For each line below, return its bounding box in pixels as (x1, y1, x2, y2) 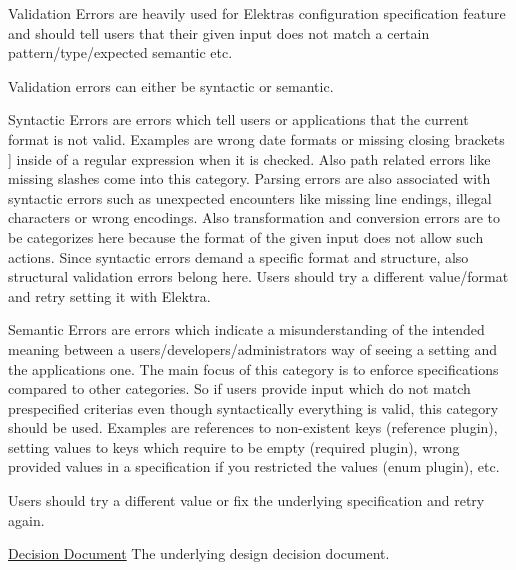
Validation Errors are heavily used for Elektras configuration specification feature (8, 3, 506, 23)
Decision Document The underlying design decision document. (8, 543, 390, 564)
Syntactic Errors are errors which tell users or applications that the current (8, 109, 469, 130)
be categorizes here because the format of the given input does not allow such (8, 226, 484, 247)
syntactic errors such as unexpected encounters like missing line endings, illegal (8, 187, 492, 208)
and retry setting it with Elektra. (8, 285, 211, 306)
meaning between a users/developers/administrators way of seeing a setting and (8, 338, 498, 359)
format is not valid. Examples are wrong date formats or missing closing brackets (8, 128, 505, 149)
